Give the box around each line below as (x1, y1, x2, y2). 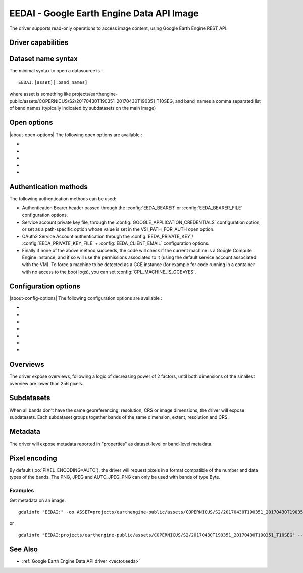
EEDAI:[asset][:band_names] (18, 79, 88, 85)
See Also (9, 545, 38, 554)
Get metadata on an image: (9, 497, 66, 503)
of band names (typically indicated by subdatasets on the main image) (9, 105, 156, 111)
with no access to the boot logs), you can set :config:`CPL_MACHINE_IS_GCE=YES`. (22, 269, 196, 275)
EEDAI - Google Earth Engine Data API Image (9, 8, 199, 19)
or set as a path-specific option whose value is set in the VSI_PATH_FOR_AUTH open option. (22, 226, 215, 232)
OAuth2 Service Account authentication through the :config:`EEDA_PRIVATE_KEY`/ (22, 233, 194, 239)
